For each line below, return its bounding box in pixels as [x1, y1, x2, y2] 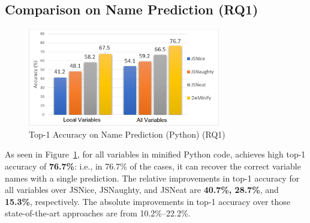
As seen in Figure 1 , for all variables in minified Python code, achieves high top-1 [5, 148, 306, 160]
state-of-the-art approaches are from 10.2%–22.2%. [5, 207, 191, 219]
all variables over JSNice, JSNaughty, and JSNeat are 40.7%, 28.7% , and [5, 183, 279, 196]
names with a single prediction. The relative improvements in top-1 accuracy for [5, 171, 300, 184]
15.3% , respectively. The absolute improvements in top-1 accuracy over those [5, 195, 291, 207]
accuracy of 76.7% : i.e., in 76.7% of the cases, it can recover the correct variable [5, 160, 301, 172]
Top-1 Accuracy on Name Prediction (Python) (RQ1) [29, 127, 225, 140]
